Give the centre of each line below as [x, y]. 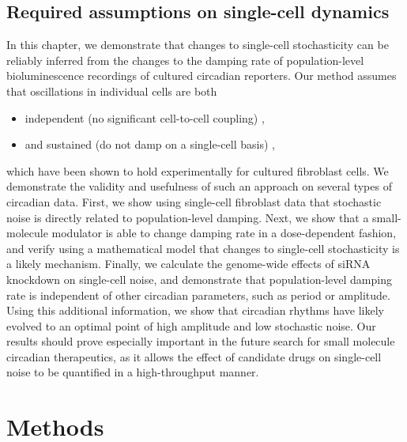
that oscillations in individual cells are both [112, 91]
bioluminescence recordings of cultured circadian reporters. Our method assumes [202, 76]
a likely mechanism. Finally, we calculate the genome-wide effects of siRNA [188, 264]
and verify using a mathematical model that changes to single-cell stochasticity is [203, 248]
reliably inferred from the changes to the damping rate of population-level [185, 60]
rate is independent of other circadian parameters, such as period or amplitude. [198, 295]
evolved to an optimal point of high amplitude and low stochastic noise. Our [191, 325]
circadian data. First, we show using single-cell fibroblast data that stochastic [194, 201]
